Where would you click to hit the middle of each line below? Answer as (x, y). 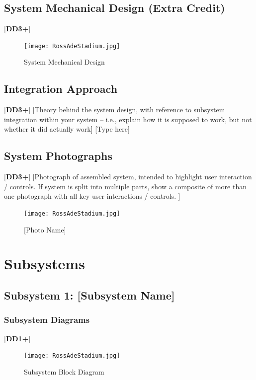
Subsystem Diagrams (47, 320)
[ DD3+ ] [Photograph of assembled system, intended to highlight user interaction (128, 177)
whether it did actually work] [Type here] (67, 129)
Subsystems (44, 264)
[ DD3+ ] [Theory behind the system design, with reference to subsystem (115, 110)
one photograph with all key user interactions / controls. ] (92, 196)
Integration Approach (61, 89)
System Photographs (58, 156)
